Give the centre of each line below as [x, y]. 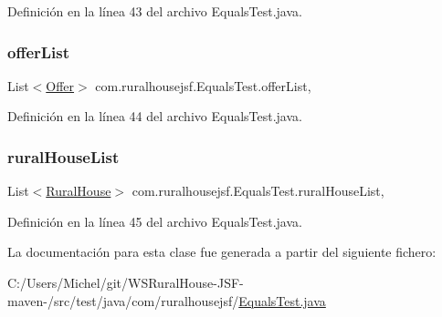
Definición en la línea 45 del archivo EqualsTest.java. [155, 221]
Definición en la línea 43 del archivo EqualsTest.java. [155, 11]
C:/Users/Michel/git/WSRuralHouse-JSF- [126, 282]
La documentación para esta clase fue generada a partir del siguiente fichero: [222, 252]
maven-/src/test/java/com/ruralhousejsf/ [123, 300]
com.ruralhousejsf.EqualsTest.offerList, [203, 85]
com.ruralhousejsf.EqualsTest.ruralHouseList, [258, 191]
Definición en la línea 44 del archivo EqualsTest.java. [155, 116]
